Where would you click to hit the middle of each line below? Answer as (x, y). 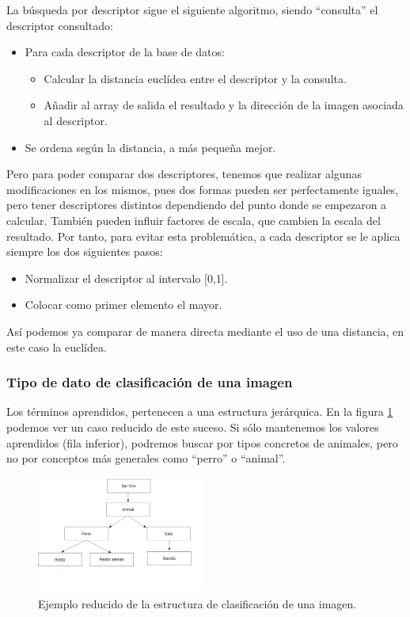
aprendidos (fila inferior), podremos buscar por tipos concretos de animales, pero (202, 442)
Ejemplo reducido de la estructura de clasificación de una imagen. (197, 603)
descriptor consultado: (60, 25)
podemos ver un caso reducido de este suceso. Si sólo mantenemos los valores (193, 427)
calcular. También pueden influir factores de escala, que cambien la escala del (194, 220)
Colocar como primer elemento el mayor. (123, 305)
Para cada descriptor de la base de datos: (125, 52)
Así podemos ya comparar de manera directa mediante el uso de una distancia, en (205, 331)
